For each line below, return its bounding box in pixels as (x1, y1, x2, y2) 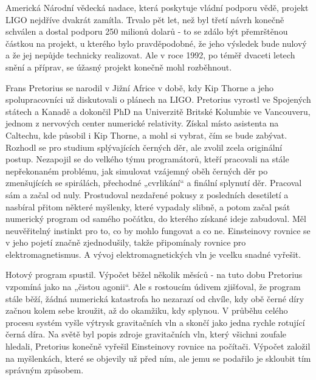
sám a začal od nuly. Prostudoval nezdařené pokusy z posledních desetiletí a (5, 188, 289, 201)
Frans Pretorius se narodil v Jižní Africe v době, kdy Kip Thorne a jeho (5, 81, 273, 94)
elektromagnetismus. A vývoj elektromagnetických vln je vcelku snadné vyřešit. (5, 247, 301, 260)
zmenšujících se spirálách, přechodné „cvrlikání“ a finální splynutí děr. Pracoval (5, 176, 302, 189)
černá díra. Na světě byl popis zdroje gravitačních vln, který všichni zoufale (5, 328, 287, 340)
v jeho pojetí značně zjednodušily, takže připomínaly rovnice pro (5, 236, 246, 249)
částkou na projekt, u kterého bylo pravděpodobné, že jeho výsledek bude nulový (5, 36, 307, 49)
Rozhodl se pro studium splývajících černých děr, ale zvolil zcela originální (5, 140, 283, 153)
